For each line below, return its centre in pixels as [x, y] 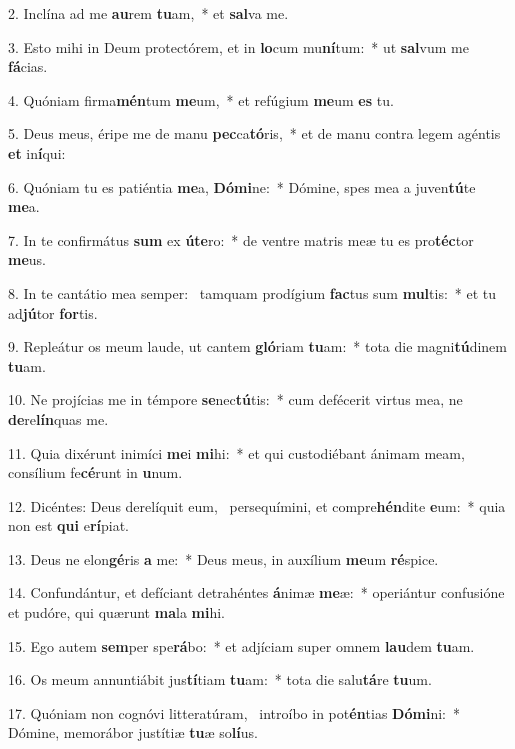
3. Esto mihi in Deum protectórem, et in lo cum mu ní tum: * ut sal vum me [238, 46]
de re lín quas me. [58, 418]
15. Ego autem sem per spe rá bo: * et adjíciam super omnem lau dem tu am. [241, 645]
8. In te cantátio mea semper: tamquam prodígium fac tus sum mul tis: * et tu [252, 292]
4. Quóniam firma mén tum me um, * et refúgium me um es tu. [201, 99]
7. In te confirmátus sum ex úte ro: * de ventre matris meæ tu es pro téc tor [241, 239]
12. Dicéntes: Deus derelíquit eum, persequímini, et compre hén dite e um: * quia [257, 505]
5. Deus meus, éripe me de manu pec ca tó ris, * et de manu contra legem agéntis [254, 133]
